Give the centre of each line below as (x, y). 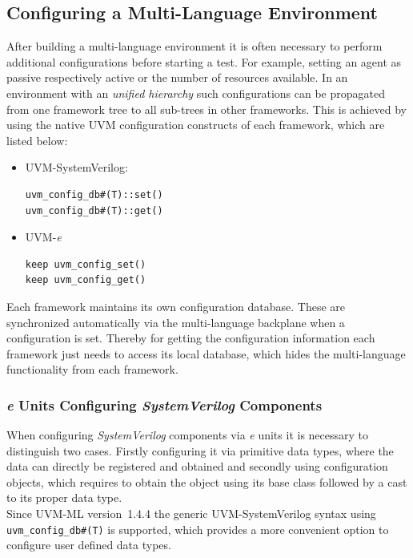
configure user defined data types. (89, 545)
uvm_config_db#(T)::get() (94, 210)
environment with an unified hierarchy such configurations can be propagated (196, 93)
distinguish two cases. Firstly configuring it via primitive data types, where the (200, 450)
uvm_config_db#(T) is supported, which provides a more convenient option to (198, 529)
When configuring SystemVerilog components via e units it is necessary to (188, 435)
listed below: (37, 140)
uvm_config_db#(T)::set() (94, 194)
